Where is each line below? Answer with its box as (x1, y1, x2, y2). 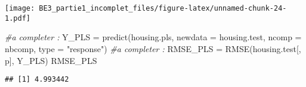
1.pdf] (5, 14, 30, 22)
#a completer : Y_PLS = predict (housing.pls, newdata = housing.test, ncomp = (5, 31, 302, 43)
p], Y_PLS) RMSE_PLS (5, 54, 97, 66)
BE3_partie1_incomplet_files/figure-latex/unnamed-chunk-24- (39, 4, 287, 12)
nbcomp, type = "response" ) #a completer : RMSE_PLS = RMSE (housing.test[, (5, 42, 301, 54)
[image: (5, 4, 35, 12)
